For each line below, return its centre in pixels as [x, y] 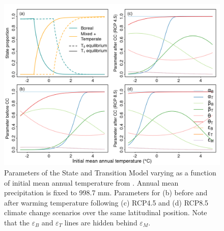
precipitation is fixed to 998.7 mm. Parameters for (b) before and [106, 193]
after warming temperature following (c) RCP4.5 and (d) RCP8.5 [106, 202]
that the [17, 222]
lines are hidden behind [101, 222]
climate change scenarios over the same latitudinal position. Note [106, 212]
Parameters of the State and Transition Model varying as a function [110, 172]
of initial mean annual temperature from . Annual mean [91, 182]
